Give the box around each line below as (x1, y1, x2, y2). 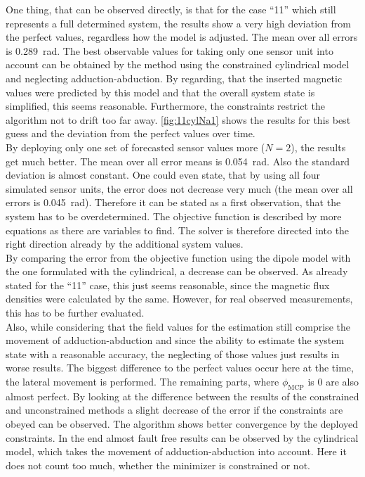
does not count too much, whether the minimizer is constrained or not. (6, 457, 310, 472)
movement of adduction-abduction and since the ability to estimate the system (6, 333, 345, 348)
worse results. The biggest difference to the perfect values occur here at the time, (6, 360, 354, 375)
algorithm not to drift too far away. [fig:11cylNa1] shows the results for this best (6, 112, 351, 127)
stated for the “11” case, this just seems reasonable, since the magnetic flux (6, 277, 330, 292)
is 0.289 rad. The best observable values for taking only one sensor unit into (6, 43, 333, 58)
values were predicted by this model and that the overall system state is (6, 84, 315, 99)
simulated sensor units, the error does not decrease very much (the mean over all (6, 181, 353, 196)
